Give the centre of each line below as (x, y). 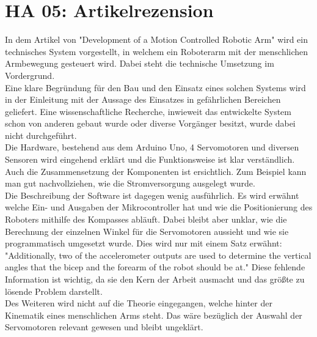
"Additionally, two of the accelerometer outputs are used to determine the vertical (158, 255)
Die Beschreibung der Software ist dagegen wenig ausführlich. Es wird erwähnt (152, 195)
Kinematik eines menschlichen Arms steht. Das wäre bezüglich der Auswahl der (154, 315)
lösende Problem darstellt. (54, 291)
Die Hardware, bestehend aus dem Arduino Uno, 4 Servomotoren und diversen (152, 147)
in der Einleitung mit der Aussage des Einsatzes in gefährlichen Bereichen (143, 99)
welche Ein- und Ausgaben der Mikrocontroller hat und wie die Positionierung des (159, 207)
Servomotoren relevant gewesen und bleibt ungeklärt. (104, 327)
